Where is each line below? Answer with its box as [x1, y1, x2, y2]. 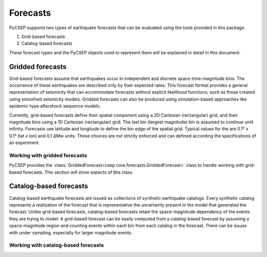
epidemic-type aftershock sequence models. [9, 103, 101, 109]
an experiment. [9, 140, 40, 146]
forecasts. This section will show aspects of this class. [23, 169, 134, 175]
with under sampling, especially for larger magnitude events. [9, 229, 133, 235]
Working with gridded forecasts [9, 152, 88, 159]
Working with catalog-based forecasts [9, 242, 104, 249]
